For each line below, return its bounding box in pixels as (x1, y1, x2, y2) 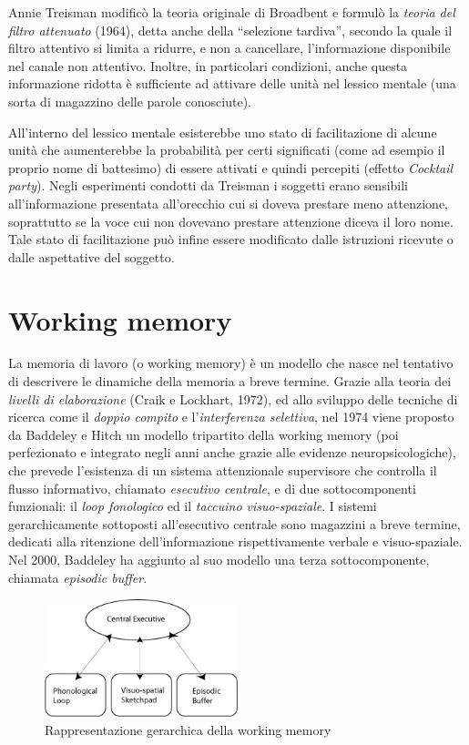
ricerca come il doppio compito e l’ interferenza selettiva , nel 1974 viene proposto (8, 407, 454, 426)
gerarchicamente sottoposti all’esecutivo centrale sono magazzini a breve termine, (8, 514, 461, 533)
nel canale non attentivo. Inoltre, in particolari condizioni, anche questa (8, 56, 408, 75)
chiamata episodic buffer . (8, 567, 148, 587)
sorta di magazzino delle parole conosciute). (8, 91, 251, 110)
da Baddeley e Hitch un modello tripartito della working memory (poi (8, 424, 399, 444)
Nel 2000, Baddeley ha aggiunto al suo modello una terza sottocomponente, (8, 549, 430, 568)
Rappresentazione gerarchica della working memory (45, 719, 331, 739)
